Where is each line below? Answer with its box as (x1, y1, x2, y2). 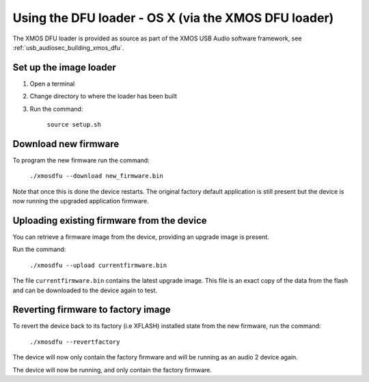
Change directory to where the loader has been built (29, 92, 178, 101)
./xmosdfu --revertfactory (29, 338, 120, 346)
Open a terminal (29, 79, 75, 88)
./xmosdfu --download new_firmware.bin (29, 172, 163, 180)
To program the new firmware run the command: (12, 156, 150, 164)
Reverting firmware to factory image (12, 304, 171, 316)
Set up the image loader (12, 62, 116, 73)
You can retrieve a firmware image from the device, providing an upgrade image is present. (12, 233, 269, 241)
